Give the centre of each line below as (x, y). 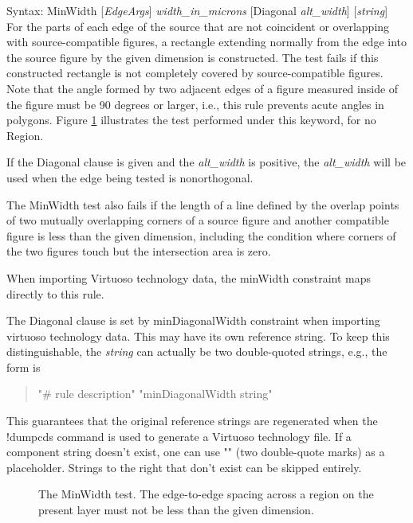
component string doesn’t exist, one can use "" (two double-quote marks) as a (196, 452)
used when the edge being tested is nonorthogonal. (130, 177)
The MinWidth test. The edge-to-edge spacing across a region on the (206, 494)
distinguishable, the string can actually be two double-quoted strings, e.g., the (197, 351)
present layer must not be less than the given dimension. (176, 510)
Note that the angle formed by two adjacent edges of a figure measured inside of (203, 88)
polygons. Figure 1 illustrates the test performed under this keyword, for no (191, 120)
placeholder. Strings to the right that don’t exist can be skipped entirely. (184, 467)
